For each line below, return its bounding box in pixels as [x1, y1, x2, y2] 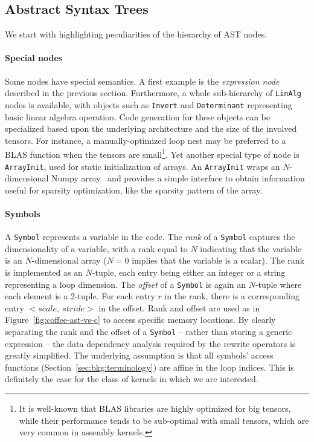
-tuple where [255, 278, 302, 290]
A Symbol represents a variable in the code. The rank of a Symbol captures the [5, 230, 295, 243]
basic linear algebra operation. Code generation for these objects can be [5, 110, 271, 123]
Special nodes [5, 51, 63, 64]
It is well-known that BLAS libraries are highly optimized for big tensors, [19, 402, 291, 415]
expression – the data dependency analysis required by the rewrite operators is [5, 337, 296, 349]
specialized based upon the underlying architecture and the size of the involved [5, 122, 297, 135]
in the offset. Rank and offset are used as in [98, 301, 260, 314]
